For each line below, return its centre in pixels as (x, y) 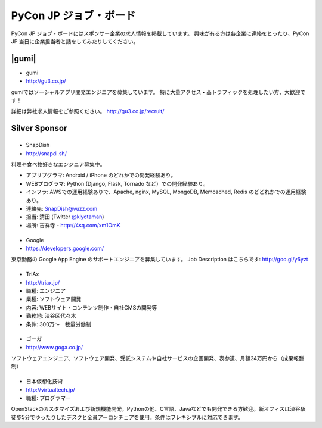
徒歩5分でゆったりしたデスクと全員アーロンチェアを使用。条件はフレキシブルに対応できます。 (127, 417)
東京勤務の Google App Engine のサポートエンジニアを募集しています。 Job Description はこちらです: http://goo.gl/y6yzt (160, 260)
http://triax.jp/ (43, 282)
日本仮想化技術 (44, 382)
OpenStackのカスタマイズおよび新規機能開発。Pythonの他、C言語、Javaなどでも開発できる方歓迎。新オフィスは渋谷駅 (158, 409)
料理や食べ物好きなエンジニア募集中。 (58, 164)
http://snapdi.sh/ (46, 153)
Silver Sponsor (39, 128)
